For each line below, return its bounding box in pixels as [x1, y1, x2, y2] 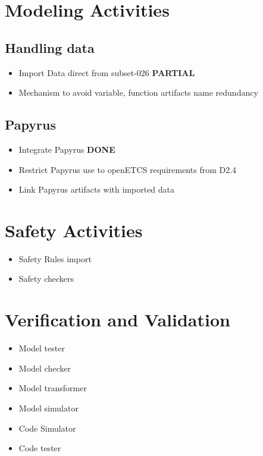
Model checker [18, 361, 71, 374]
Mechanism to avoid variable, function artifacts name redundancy [18, 86, 258, 99]
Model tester [18, 342, 65, 354]
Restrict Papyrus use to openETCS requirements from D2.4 [18, 163, 237, 175]
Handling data [5, 38, 95, 56]
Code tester [18, 442, 61, 454]
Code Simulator [18, 422, 76, 434]
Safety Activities [5, 218, 143, 242]
